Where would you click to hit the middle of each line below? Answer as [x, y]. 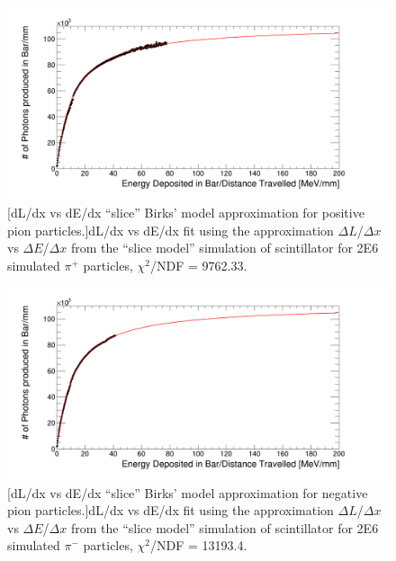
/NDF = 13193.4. [198, 545]
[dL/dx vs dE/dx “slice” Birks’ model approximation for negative [188, 492]
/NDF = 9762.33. [198, 265]
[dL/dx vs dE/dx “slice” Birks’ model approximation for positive [186, 213]
